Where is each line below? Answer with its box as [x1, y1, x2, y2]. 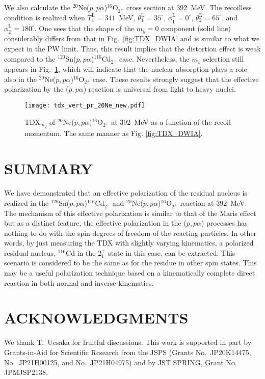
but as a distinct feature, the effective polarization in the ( [4, 218, 187, 228]
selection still [203, 53, 244, 64]
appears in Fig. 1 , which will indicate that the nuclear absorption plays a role [4, 63, 247, 74]
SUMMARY [4, 158, 93, 179]
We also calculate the [4, 2, 70, 12]
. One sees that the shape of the [34, 22, 135, 33]
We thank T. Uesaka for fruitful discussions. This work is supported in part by [4, 337, 252, 347]
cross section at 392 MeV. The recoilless [126, 2, 252, 12]
